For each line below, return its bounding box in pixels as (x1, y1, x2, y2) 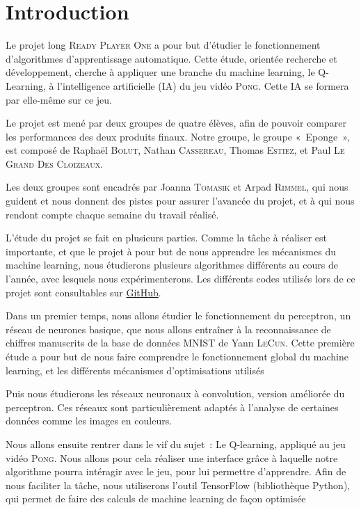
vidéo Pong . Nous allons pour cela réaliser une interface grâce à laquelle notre (6, 450, 338, 465)
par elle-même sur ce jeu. (6, 92, 112, 106)
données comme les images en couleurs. (6, 413, 173, 428)
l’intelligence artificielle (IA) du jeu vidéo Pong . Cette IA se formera (57, 78, 349, 93)
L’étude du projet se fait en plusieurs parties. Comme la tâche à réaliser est (6, 230, 328, 245)
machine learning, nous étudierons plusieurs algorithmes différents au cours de (6, 257, 338, 272)
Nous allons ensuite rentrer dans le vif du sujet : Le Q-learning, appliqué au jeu (6, 436, 346, 451)
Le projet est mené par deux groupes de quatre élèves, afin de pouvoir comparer (6, 115, 346, 130)
